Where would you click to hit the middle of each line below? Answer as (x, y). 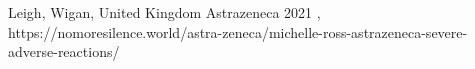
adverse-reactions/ (64, 51)
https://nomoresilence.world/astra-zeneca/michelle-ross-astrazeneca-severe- (238, 31)
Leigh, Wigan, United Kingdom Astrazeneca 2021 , (164, 12)
